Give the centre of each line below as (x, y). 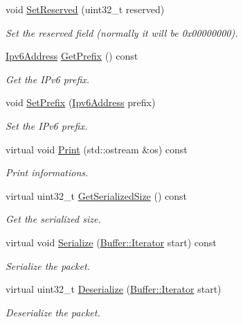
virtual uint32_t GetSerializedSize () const (97, 195)
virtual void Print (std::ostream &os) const (97, 149)
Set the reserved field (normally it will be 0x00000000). (122, 32)
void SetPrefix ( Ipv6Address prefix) (81, 102)
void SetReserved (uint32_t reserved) (85, 9)
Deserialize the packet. (53, 312)
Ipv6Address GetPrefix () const (72, 56)
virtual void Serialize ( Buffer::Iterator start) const (111, 242)
